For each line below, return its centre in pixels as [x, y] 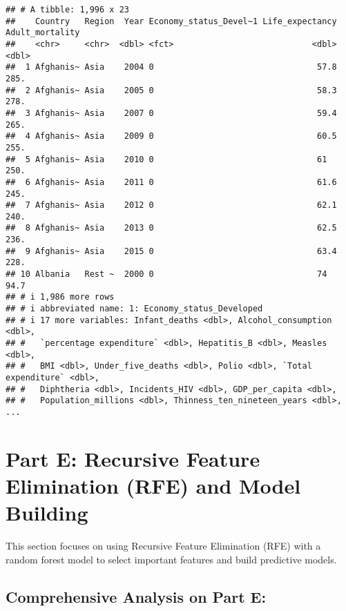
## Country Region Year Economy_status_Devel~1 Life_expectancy [171, 21]
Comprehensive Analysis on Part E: [136, 596]
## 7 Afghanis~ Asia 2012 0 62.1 [171, 205]
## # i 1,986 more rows [60, 297]
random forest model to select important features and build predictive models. [171, 559]
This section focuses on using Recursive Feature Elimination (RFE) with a [163, 546]
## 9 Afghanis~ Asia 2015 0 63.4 [171, 251]
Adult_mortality [43, 33]
